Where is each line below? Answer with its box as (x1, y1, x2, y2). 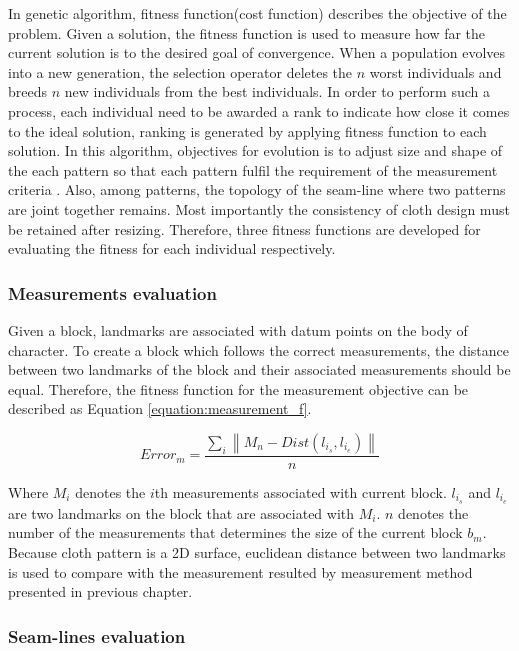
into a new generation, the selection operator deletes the (8, 61, 353, 82)
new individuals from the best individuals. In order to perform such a (64, 81, 490, 102)
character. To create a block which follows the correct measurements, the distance (8, 339, 509, 360)
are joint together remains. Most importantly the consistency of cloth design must (8, 198, 510, 219)
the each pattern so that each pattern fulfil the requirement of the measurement (8, 159, 498, 180)
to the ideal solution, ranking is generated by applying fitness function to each (8, 120, 487, 141)
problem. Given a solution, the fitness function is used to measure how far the (8, 22, 486, 43)
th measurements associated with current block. (154, 481, 447, 502)
